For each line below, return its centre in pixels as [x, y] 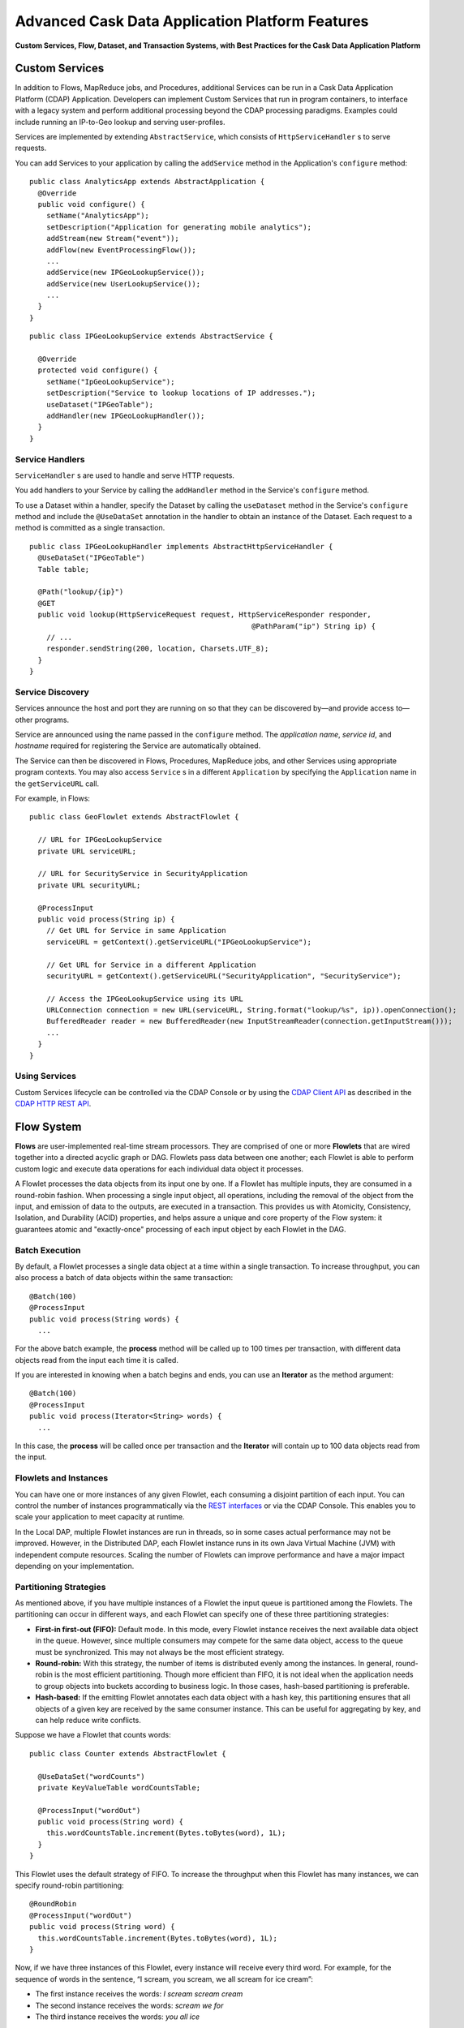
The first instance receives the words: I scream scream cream [139, 1994]
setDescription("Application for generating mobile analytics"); [179, 227]
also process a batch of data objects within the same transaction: [124, 1278]
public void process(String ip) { [106, 919]
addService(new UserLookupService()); [123, 284]
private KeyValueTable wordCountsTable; [119, 1787]
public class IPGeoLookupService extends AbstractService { [151, 336]
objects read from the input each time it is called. [97, 1360]
